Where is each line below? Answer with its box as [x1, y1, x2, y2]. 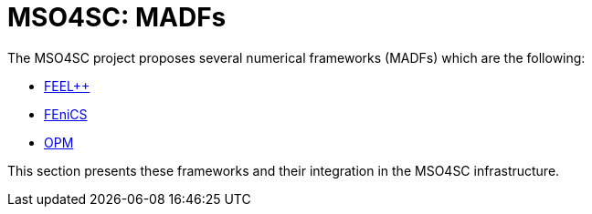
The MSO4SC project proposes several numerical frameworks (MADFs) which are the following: [7, 49, 586, 66]
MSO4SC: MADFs [7, 2, 227, 33]
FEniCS [44, 106, 88, 122]
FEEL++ [44, 77, 90, 94]
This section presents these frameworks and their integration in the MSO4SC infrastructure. [7, 162, 560, 178]
